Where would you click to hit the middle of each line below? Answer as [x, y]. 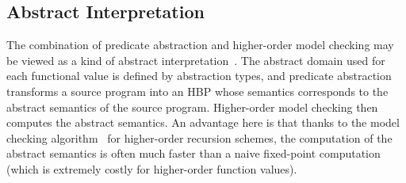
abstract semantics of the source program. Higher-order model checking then [192, 107]
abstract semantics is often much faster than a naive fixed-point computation [193, 153]
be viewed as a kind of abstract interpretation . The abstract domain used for [196, 60]
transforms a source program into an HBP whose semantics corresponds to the [197, 91]
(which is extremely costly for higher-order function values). [152, 168]
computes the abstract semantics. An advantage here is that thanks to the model [203, 122]
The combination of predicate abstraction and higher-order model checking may [200, 45]
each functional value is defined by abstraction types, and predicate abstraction [199, 76]
